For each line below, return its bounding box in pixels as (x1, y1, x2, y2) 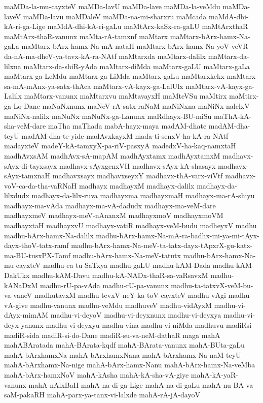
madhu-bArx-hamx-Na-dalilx (4, 230, 94, 240)
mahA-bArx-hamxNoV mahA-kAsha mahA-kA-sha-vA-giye (4, 369, 189, 380)
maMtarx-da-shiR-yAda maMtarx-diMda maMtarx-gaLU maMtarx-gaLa (23, 60, 250, 71)
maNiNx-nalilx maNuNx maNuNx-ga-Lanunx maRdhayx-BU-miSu (4, 110, 212, 121)
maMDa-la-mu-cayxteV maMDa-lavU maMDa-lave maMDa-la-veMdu (4, 1, 220, 11)
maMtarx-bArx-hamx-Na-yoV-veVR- (136, 41, 251, 51)
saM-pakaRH (4, 389, 45, 400)
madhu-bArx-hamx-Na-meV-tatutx (72, 250, 181, 260)
